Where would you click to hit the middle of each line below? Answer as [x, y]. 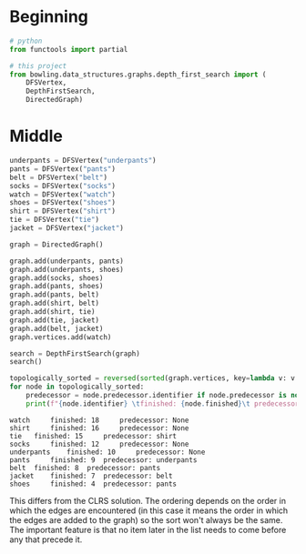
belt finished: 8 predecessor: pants [85, 468]
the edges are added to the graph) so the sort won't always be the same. [146, 519]
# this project [38, 65]
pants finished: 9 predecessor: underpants [103, 460]
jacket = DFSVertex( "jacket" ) [67, 228]
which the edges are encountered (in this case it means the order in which [149, 510]
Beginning [49, 17]
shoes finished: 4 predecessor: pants [93, 484]
